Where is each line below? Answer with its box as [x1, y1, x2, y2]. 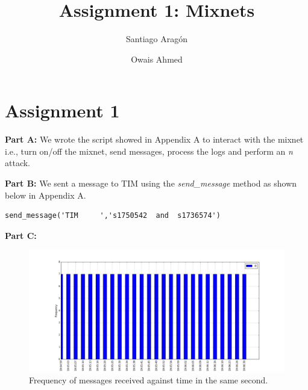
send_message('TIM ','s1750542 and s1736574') [5, 211, 221, 220]
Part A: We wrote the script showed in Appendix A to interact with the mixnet [5, 133, 304, 146]
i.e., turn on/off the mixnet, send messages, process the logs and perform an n [5, 144, 293, 157]
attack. [5, 156, 30, 169]
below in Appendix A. [5, 188, 86, 201]
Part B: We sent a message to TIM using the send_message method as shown [5, 177, 297, 190]
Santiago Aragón [126, 32, 187, 45]
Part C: [5, 229, 37, 241]
